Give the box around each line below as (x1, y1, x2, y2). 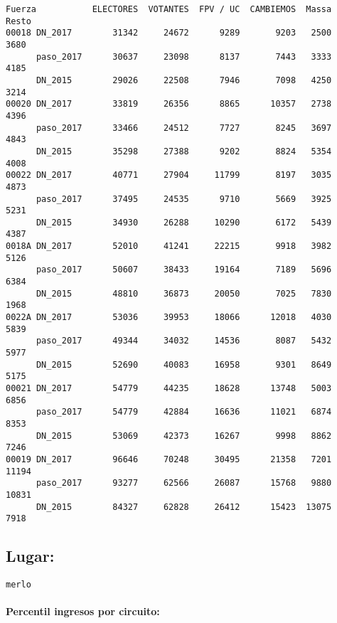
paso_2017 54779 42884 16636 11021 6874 (36, 407, 332, 417)
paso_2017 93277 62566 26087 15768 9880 (36, 478, 332, 489)
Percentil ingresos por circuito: (6, 604, 160, 619)
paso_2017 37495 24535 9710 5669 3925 (36, 193, 332, 204)
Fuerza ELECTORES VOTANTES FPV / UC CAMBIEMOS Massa (6, 4, 332, 14)
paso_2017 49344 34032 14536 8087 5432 (36, 336, 332, 346)
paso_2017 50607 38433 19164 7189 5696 (36, 265, 332, 275)
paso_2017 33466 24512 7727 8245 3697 (36, 122, 332, 133)
